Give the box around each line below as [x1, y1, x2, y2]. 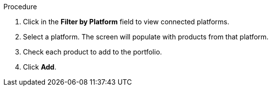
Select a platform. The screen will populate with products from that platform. [23, 33, 269, 41]
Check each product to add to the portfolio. [23, 48, 162, 56]
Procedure [3, 2, 37, 11]
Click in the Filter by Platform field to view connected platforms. [23, 18, 230, 26]
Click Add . [23, 63, 57, 71]
